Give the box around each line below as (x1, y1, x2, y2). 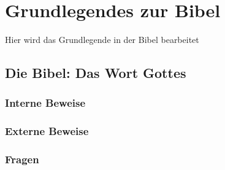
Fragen (5, 152, 39, 167)
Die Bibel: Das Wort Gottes (5, 63, 186, 82)
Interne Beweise (5, 95, 86, 110)
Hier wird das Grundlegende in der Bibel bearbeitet (5, 33, 199, 46)
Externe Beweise (5, 123, 89, 139)
